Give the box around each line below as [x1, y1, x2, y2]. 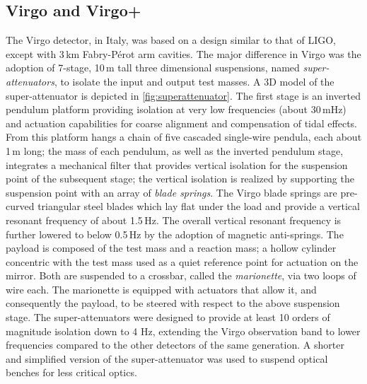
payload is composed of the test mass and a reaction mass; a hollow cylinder [6, 240, 337, 255]
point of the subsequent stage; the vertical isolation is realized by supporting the [6, 171, 354, 186]
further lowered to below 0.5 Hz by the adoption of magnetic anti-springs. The [6, 226, 344, 241]
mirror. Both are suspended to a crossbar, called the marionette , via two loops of [6, 268, 356, 283]
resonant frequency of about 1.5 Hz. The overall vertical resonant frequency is [6, 212, 342, 227]
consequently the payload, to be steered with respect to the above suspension [6, 296, 340, 310]
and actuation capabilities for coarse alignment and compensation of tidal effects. [6, 115, 357, 130]
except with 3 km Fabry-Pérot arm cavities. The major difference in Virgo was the [6, 46, 361, 61]
